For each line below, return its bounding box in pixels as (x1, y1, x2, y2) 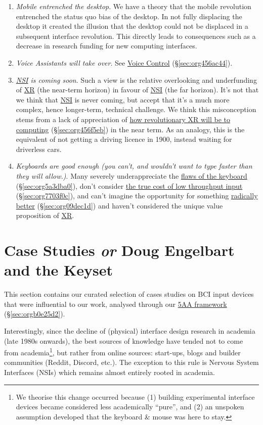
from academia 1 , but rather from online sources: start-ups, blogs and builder (4, 346, 241, 357)
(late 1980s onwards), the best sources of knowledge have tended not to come (4, 335, 243, 346)
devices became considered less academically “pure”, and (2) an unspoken (16, 401, 244, 412)
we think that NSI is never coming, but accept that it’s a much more (16, 94, 230, 104)
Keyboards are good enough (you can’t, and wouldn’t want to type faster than (16, 161, 252, 171)
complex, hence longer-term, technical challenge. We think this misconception (16, 104, 256, 115)
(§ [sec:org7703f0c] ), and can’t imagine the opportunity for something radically (16, 190, 258, 201)
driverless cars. (16, 143, 62, 154)
